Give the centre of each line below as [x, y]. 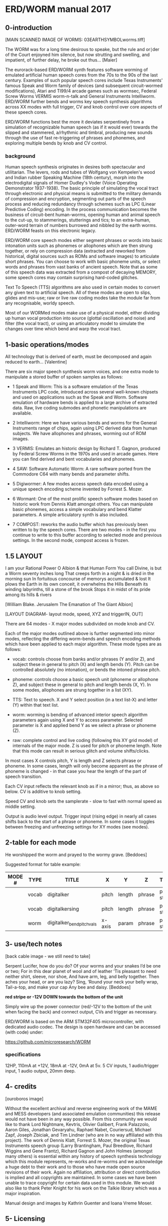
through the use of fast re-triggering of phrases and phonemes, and [75, 138]
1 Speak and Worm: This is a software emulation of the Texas [75, 386]
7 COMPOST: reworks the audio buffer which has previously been [80, 524]
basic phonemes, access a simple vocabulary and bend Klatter [77, 509]
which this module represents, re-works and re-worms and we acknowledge [84, 1161]
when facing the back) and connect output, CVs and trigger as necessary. [81, 1011]
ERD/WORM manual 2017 [58, 9]
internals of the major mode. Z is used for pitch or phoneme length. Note [87, 745]
